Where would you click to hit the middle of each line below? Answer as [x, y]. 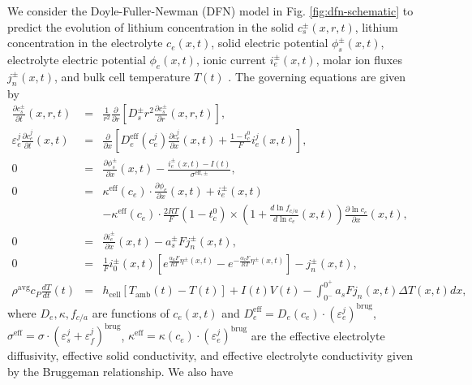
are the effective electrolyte [318, 335]
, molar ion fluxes [359, 59]
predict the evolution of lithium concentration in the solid [151, 26]
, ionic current [231, 59]
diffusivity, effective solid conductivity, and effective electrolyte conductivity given [210, 355]
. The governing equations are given [317, 76]
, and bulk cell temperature [122, 76]
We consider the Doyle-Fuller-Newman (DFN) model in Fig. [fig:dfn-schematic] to [210, 11]
